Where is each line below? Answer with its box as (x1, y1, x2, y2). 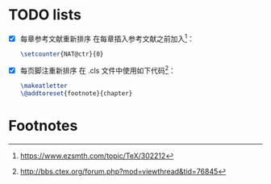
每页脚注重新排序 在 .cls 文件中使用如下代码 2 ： (19, 65, 176, 76)
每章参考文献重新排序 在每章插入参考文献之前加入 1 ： (19, 32, 195, 44)
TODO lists (8, 6, 82, 24)
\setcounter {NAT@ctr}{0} (19, 50, 104, 58)
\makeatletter (19, 82, 68, 90)
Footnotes (8, 117, 78, 135)
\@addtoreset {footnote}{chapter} (19, 90, 133, 98)
